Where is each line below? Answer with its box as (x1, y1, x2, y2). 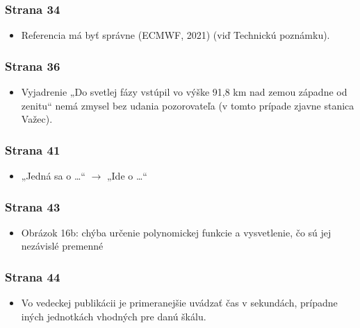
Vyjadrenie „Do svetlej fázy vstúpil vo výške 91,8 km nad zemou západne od (21, 85, 347, 99)
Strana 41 (5, 141, 60, 158)
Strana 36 (5, 57, 60, 74)
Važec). (21, 112, 53, 126)
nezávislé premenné (21, 239, 104, 253)
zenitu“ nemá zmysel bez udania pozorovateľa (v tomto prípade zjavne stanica (21, 98, 354, 112)
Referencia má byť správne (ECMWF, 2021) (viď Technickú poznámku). (21, 28, 330, 42)
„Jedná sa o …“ (21, 169, 85, 183)
